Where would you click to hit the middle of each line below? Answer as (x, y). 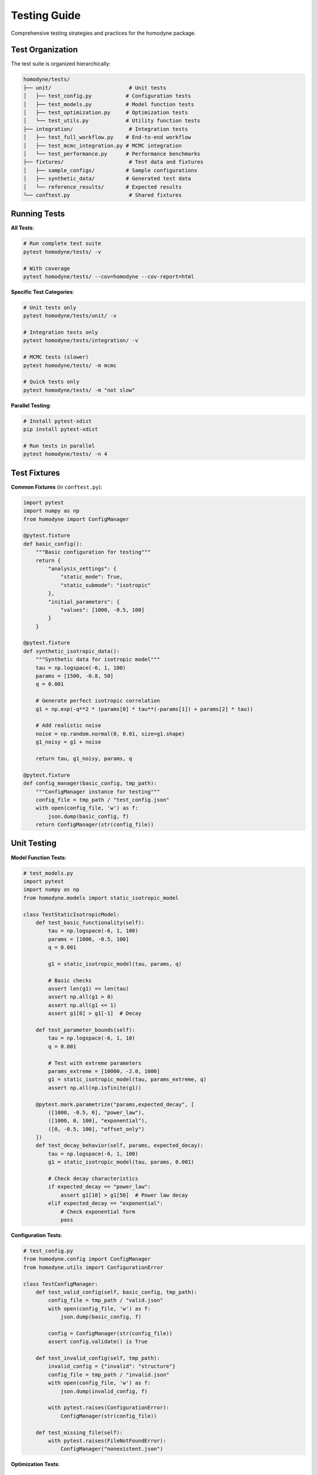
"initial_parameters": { (84, 602)
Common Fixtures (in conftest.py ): (57, 487)
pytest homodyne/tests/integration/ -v (81, 340)
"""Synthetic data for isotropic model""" (98, 660)
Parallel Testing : (31, 405)
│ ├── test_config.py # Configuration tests (107, 96)
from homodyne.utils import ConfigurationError (93, 1267)
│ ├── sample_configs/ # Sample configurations (110, 170)
